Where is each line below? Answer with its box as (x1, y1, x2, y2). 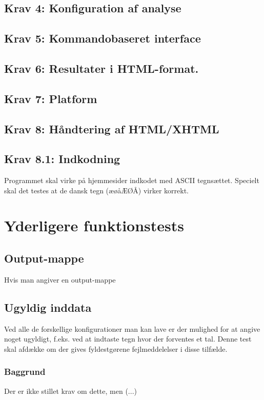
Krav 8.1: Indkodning (4, 151, 120, 167)
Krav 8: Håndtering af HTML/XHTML (4, 121, 219, 136)
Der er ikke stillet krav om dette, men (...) (4, 385, 137, 396)
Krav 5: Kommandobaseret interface (4, 30, 201, 46)
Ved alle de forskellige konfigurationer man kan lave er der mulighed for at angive (4, 323, 260, 334)
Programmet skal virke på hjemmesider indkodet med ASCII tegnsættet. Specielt (4, 175, 259, 186)
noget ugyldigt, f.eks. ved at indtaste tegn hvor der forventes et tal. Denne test (4, 333, 252, 344)
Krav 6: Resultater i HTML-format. (4, 60, 199, 76)
